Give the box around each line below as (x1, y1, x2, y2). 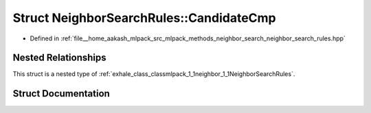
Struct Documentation (12, 88, 110, 99)
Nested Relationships (12, 52, 106, 64)
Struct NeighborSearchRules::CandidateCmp (12, 10, 276, 25)
